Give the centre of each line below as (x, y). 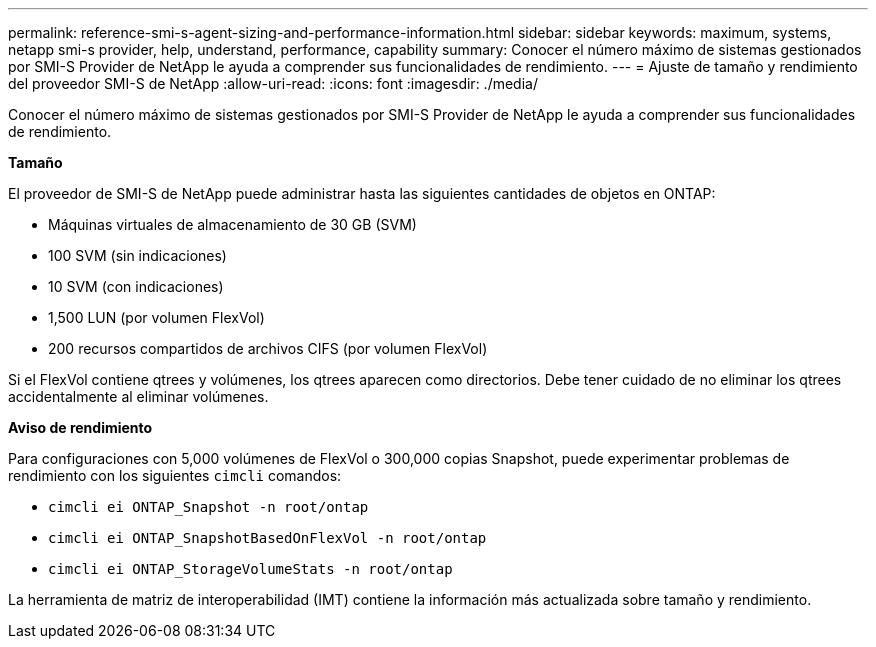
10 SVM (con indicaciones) (136, 286)
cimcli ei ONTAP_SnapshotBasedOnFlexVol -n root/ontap (267, 538)
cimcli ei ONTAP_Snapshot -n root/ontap (208, 507)
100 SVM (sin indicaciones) (137, 255)
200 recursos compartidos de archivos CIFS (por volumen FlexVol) (268, 348)
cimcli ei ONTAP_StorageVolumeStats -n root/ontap (250, 569)
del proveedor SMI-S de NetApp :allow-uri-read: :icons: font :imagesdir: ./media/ (273, 83)
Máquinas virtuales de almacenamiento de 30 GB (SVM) (232, 224)
